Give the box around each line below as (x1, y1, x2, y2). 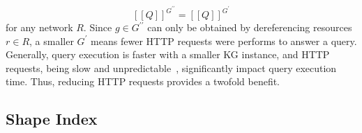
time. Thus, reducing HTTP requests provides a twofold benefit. (6, 74, 280, 89)
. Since (83, 20, 112, 35)
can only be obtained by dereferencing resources (147, 20, 352, 35)
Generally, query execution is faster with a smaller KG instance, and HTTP (6, 47, 330, 62)
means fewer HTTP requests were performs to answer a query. (91, 33, 357, 48)
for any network (6, 20, 73, 35)
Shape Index (6, 108, 98, 130)
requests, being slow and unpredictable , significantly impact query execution (6, 60, 337, 75)
